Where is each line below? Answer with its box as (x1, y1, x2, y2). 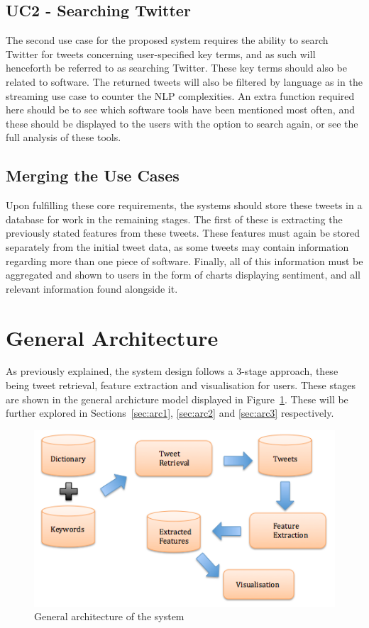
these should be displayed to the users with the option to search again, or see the (6, 116, 358, 130)
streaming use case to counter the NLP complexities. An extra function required (6, 88, 355, 103)
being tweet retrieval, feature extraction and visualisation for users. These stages (6, 378, 356, 393)
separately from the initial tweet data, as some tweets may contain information (6, 239, 349, 254)
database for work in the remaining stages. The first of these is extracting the (6, 211, 343, 226)
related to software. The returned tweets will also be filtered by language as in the (6, 74, 363, 89)
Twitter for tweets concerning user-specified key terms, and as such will (6, 46, 316, 61)
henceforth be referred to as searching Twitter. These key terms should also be (6, 60, 347, 75)
